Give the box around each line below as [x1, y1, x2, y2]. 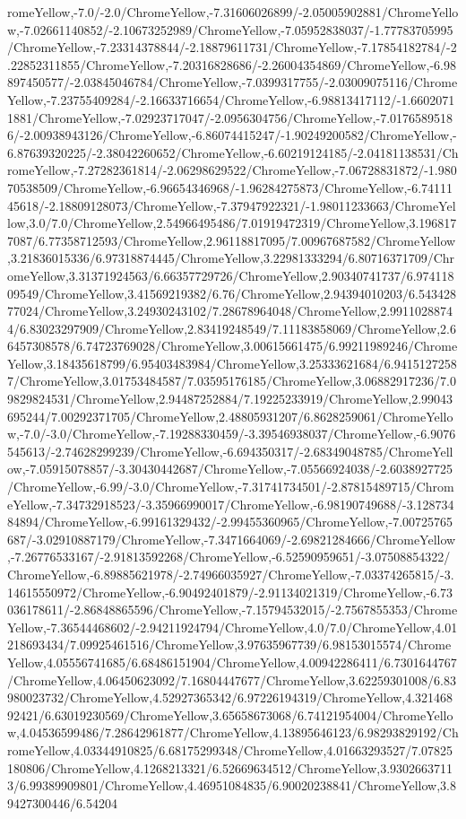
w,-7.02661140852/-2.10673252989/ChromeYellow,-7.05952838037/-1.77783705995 [7, 20, 453, 39]
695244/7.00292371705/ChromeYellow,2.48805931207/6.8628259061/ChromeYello [7, 406, 453, 425]
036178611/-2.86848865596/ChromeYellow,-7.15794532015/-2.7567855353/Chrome [7, 600, 458, 619]
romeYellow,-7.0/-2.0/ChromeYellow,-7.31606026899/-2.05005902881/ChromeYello [7, 3, 459, 21]
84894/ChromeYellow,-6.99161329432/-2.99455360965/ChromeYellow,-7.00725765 [7, 512, 453, 531]
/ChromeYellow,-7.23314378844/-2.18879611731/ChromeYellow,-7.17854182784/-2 [7, 38, 457, 57]
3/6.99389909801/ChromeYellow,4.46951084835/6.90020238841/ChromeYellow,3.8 [7, 776, 456, 795]
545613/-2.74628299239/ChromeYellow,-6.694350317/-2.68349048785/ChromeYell [7, 441, 453, 460]
